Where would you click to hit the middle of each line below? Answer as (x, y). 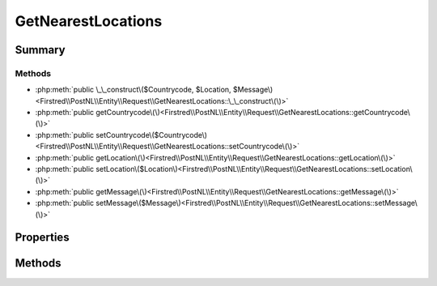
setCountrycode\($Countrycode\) (152, 134)
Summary (40, 50)
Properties (42, 238)
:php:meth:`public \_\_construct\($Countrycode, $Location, (133, 90)
